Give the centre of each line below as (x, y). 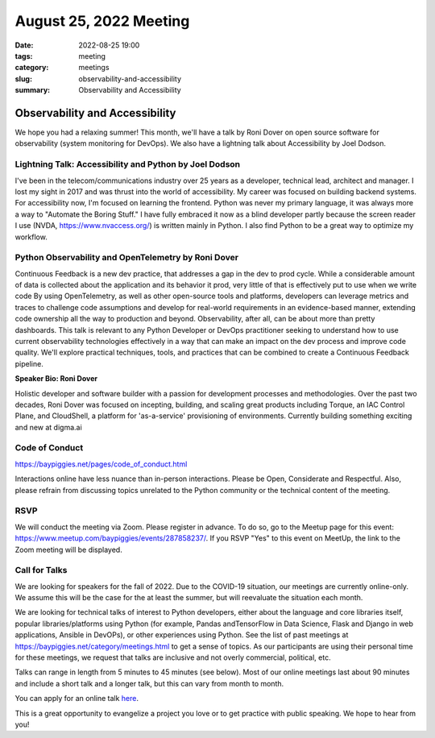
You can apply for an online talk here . (77, 699)
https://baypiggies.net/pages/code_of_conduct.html (101, 464)
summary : (33, 90)
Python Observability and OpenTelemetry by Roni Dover (127, 258)
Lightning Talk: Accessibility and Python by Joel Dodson (128, 164)
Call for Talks (41, 570)
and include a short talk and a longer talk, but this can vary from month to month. (149, 683)
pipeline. (29, 363)
